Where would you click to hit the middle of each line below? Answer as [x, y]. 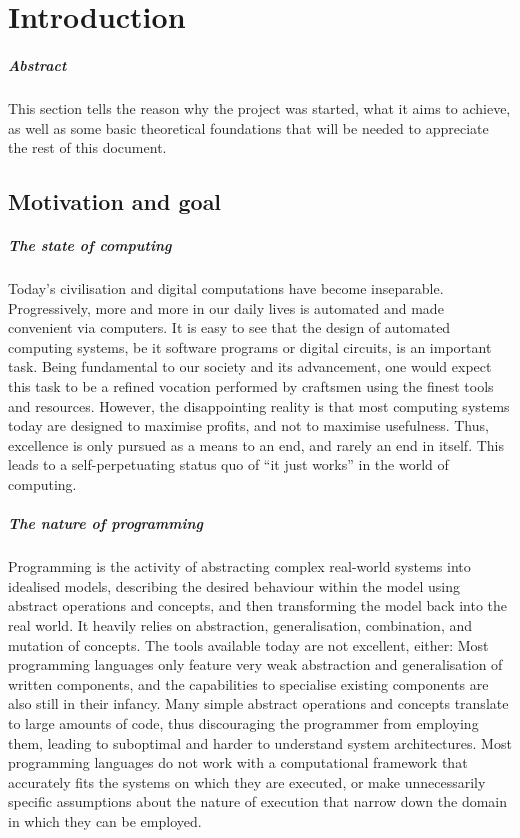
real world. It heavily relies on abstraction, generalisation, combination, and [240, 624]
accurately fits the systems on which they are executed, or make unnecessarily [247, 781]
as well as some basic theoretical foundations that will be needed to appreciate [248, 127]
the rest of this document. [87, 147]
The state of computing [90, 245]
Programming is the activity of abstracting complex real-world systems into [239, 566]
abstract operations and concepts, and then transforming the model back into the [258, 605]
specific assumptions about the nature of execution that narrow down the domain [257, 801]
